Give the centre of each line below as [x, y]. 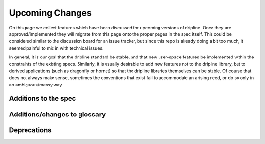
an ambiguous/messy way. [36, 85]
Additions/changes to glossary [57, 114]
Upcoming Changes [50, 13]
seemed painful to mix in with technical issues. [56, 48]
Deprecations [30, 130]
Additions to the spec [42, 99]
